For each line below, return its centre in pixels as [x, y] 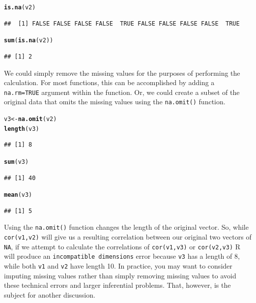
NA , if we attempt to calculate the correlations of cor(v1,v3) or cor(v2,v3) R [122, 246]
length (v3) [22, 129]
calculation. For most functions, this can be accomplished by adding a [109, 82]
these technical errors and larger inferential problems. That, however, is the [117, 285]
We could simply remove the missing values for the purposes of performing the [122, 73]
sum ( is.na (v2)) [29, 41]
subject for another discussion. [50, 294]
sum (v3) [16, 162]
